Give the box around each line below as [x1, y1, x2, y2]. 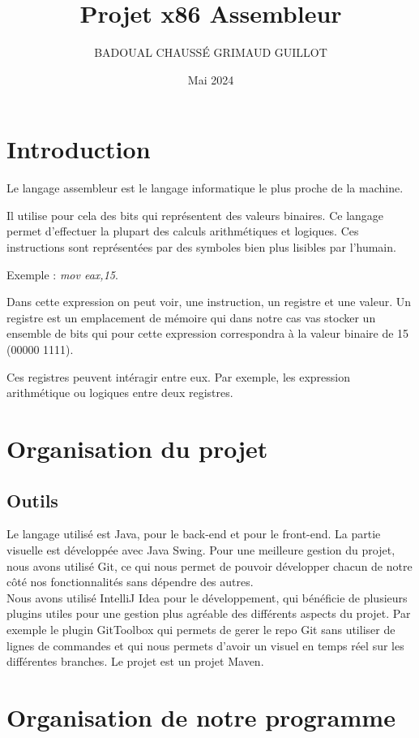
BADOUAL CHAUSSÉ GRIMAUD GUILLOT [94, 44, 327, 61]
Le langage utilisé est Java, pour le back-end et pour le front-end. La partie [6, 525, 381, 542]
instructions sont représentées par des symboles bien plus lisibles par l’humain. [6, 239, 396, 256]
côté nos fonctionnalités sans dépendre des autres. [6, 573, 254, 590]
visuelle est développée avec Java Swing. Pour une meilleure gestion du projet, [6, 541, 395, 558]
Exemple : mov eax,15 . [6, 265, 118, 283]
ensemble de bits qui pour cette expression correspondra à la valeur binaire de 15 [6, 325, 409, 342]
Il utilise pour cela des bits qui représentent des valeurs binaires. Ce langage [6, 206, 384, 223]
